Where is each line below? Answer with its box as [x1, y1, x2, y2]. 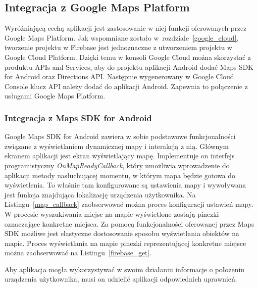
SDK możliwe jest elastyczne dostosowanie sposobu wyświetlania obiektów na [4, 228, 239, 239]
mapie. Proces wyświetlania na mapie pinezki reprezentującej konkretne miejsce [4, 238, 246, 248]
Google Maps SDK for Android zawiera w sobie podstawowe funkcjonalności [4, 131, 236, 142]
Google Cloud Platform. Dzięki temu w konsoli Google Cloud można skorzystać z [4, 51, 251, 62]
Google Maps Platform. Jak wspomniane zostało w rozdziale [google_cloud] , [4, 32, 239, 43]
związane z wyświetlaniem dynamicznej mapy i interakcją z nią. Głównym [4, 141, 229, 151]
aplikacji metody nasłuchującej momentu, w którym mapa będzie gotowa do [4, 170, 236, 180]
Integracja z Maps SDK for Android [4, 111, 152, 124]
